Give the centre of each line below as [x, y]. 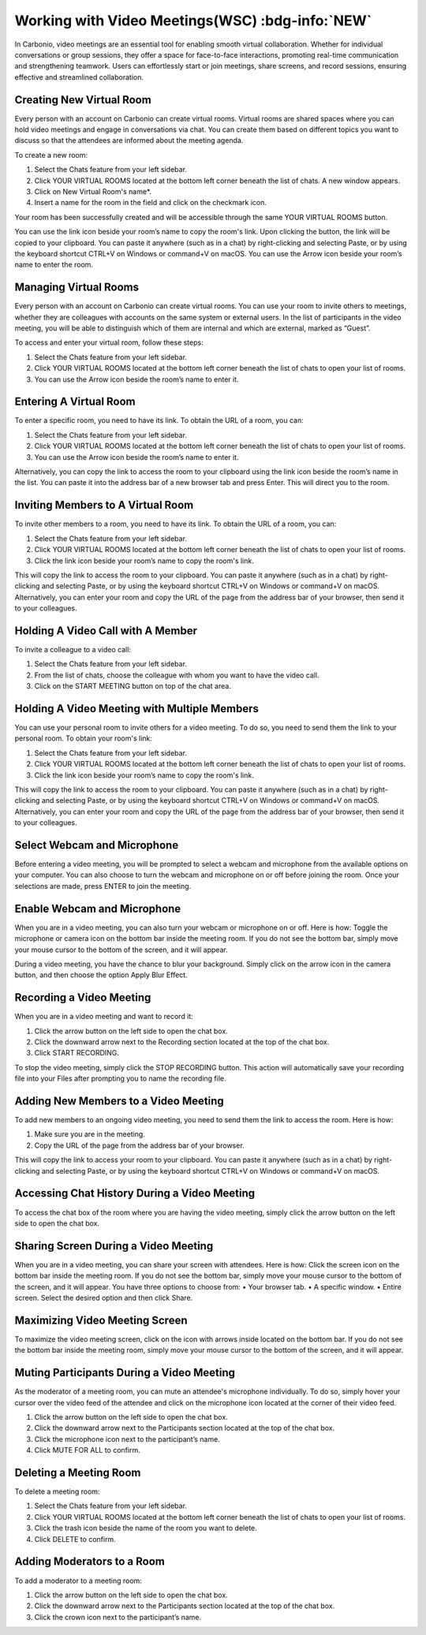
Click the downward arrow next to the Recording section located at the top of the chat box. [182, 1042]
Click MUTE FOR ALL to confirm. [88, 1450]
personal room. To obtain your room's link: [84, 738]
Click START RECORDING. [77, 1053]
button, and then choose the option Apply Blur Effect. [101, 975]
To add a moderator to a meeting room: [78, 1581]
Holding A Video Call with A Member [106, 631]
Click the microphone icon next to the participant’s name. [127, 1439]
